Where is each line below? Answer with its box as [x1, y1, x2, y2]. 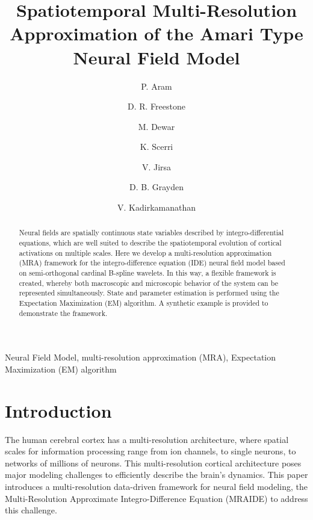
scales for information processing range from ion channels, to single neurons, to [5, 445, 296, 457]
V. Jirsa [141, 160, 172, 173]
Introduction [5, 398, 112, 422]
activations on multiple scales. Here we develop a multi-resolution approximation [19, 247, 272, 258]
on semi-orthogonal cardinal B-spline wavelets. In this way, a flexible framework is [19, 268, 276, 278]
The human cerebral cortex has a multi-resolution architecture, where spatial [5, 433, 289, 445]
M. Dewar [138, 120, 175, 132]
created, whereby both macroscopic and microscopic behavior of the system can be [19, 277, 278, 288]
